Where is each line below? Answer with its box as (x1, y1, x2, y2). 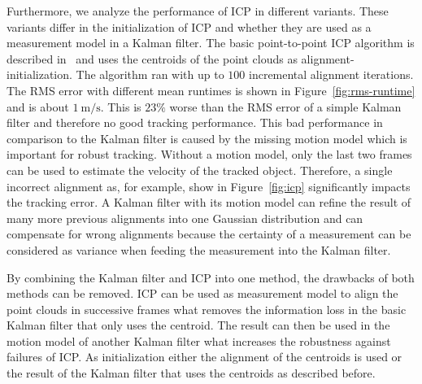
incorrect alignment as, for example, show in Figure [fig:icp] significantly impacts (7, 177, 411, 194)
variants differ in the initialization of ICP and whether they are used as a (7, 18, 372, 35)
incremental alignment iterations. (249, 66, 414, 83)
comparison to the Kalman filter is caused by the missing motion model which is (7, 129, 407, 146)
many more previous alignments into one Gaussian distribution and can (7, 209, 363, 226)
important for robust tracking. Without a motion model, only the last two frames (7, 146, 412, 163)
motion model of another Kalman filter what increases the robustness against (7, 332, 391, 349)
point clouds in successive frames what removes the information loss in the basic (7, 300, 407, 317)
